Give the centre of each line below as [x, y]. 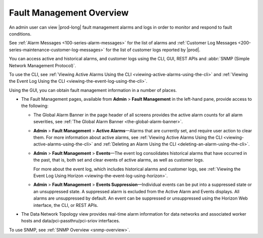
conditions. [20, 34]
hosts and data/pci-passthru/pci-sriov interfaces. [71, 221]
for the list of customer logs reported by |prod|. [153, 50]
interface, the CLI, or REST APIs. [66, 205]
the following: [35, 106]
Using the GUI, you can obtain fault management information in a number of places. [93, 90]
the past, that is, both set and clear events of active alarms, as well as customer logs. [119, 160]
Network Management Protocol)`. [43, 65]
